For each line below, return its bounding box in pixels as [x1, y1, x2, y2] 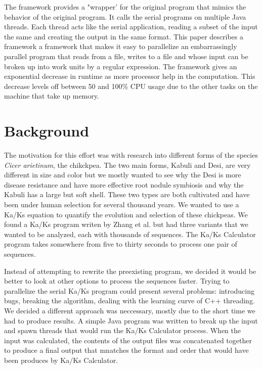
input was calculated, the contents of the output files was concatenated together [4, 335, 252, 345]
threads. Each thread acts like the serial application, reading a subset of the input [4, 21, 258, 32]
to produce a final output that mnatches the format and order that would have [4, 345, 249, 355]
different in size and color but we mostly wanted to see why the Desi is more [4, 169, 241, 180]
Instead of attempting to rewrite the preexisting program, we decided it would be [4, 265, 256, 276]
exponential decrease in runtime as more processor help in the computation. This [4, 71, 255, 81]
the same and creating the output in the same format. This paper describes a [4, 31, 244, 41]
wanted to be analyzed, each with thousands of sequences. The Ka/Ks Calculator [4, 228, 256, 239]
